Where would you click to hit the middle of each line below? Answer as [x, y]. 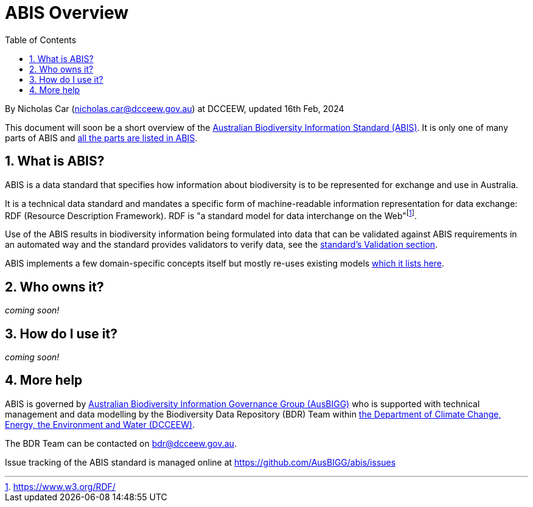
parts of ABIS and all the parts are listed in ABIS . [101, 138]
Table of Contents [41, 40]
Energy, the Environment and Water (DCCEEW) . [100, 424]
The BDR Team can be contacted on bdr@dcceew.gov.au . [121, 443]
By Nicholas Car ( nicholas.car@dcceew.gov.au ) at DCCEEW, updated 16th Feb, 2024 [175, 108]
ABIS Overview [67, 13]
